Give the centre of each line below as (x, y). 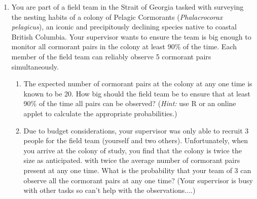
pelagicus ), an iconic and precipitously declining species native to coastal (124, 27)
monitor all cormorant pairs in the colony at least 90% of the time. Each (124, 46)
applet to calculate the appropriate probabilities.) (100, 113)
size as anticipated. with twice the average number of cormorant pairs (132, 160)
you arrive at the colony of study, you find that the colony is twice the (133, 150)
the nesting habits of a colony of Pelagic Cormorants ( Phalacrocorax (117, 16)
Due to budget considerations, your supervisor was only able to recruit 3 (136, 130)
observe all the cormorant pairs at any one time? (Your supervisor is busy (138, 180)
